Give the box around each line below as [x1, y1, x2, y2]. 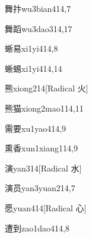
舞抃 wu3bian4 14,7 [5, 2, 71, 14]
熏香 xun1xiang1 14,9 [5, 142, 78, 154]
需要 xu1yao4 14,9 [5, 122, 66, 134]
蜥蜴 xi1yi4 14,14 [5, 62, 62, 74]
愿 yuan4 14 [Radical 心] [5, 201, 87, 214]
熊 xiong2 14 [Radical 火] [5, 82, 88, 94]
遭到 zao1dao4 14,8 [5, 221, 69, 234]
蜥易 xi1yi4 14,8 [5, 42, 58, 55]
